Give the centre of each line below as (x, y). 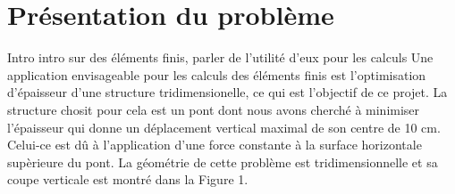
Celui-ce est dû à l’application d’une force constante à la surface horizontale (215, 145)
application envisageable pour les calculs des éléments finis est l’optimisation (217, 74)
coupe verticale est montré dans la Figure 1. (128, 179)
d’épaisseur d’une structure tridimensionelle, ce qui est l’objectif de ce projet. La (227, 92)
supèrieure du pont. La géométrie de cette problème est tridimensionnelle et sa (223, 162)
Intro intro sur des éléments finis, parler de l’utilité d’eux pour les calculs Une (220, 57)
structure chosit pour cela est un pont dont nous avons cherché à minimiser (214, 109)
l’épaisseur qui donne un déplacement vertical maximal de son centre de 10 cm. (224, 127)
